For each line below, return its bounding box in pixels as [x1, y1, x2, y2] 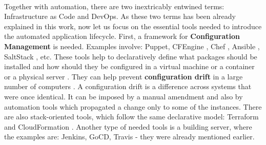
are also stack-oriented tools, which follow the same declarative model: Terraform [4, 111, 259, 122]
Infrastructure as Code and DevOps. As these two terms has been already [4, 11, 236, 22]
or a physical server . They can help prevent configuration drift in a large [4, 71, 243, 81]
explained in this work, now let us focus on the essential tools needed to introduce [4, 20, 262, 31]
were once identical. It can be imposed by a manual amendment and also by [4, 91, 243, 101]
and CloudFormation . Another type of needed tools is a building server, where [4, 121, 252, 132]
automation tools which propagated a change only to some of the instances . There [4, 101, 262, 112]
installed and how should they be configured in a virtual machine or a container [4, 61, 255, 72]
